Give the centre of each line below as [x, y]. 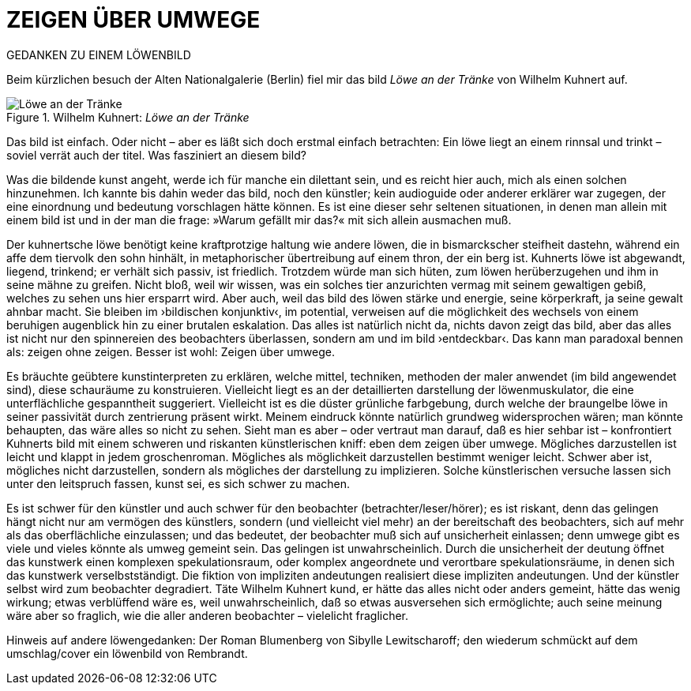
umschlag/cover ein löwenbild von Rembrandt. [127, 653]
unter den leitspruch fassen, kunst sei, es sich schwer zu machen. [178, 483]
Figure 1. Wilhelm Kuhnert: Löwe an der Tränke [128, 117]
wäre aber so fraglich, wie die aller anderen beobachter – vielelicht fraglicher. [208, 615]
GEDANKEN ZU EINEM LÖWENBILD [99, 54]
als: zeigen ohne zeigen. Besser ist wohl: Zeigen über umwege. [171, 351]
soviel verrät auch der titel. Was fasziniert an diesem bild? [156, 155]
